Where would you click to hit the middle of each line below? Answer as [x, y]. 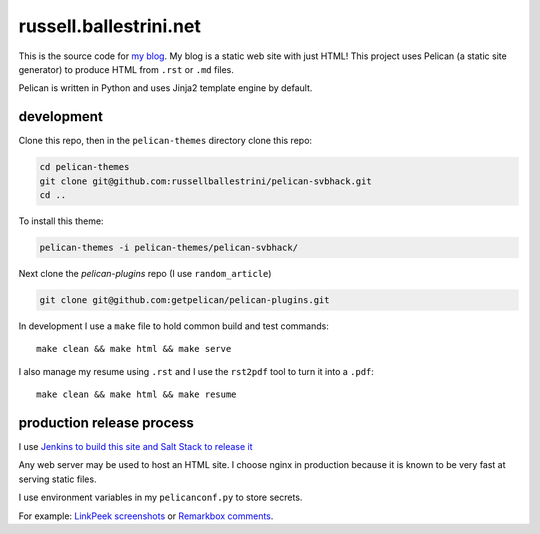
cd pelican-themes [84, 167]
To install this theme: [61, 221]
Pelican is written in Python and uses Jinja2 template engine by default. [165, 88]
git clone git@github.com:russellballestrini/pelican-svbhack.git [205, 181]
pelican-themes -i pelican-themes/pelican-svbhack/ [169, 247]
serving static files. [57, 479]
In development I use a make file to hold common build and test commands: [173, 326]
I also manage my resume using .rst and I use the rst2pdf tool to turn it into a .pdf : [196, 371]
